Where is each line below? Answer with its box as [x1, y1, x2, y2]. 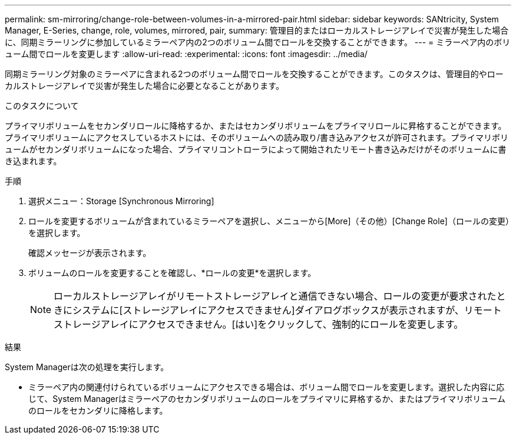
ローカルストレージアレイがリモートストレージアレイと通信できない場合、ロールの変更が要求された [54, 290, 497, 302]
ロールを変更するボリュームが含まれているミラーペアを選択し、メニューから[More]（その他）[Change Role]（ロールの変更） [28, 216, 510, 226]
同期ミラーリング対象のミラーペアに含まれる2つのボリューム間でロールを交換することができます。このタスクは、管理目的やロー [5, 69, 504, 79]
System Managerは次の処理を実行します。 [5, 362, 169, 372]
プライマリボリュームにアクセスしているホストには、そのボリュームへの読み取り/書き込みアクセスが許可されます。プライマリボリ [5, 132, 508, 142]
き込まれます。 [5, 156, 62, 166]
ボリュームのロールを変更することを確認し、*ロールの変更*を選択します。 [28, 268, 316, 278]
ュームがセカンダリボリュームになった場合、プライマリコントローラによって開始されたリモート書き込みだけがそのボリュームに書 [5, 144, 507, 154]
